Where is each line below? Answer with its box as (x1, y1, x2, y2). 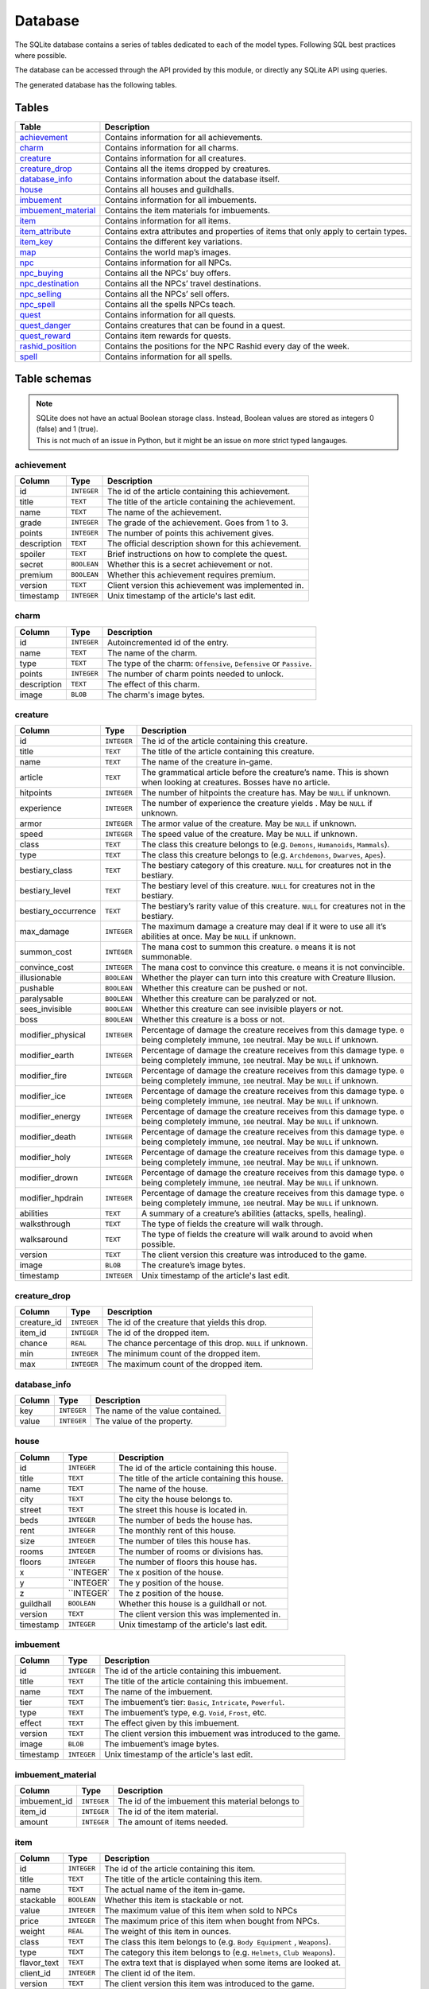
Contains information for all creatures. (104, 152, 246, 163)
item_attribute (19, 225, 71, 236)
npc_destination (19, 278, 79, 289)
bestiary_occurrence (19, 905, 97, 917)
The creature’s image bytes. (141, 1259, 245, 1271)
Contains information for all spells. (104, 351, 233, 362)
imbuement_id (19, 1796, 73, 1807)
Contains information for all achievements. (104, 131, 263, 142)
